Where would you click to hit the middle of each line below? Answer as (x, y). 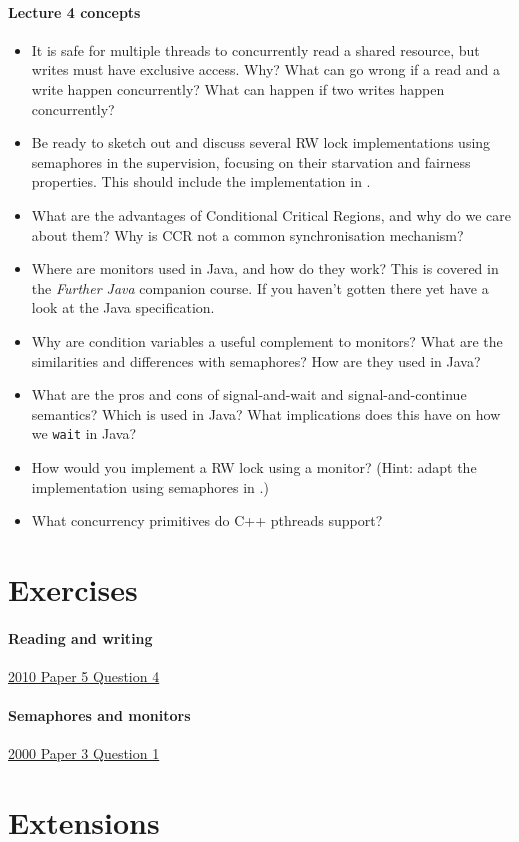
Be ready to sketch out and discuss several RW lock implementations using (261, 142)
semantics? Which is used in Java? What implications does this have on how (266, 413)
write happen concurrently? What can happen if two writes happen (238, 88)
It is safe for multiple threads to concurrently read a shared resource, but (255, 49)
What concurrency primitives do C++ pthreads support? (207, 520)
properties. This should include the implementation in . (201, 181)
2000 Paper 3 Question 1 (84, 753)
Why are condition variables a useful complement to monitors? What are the (267, 340)
